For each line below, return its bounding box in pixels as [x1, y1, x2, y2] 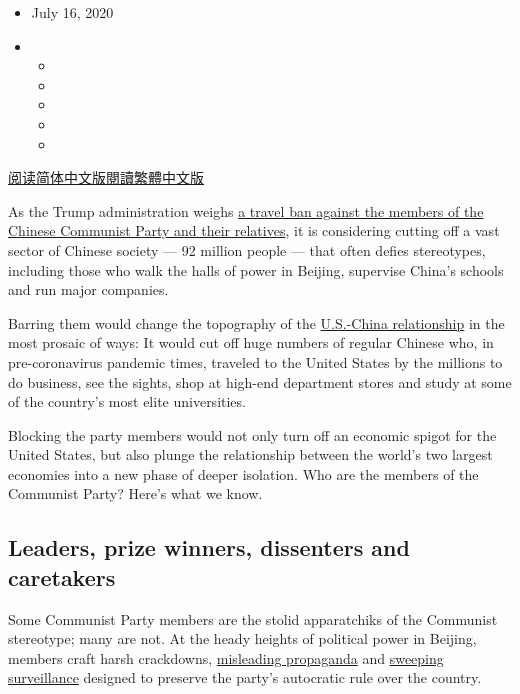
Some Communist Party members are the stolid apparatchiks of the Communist [8, 608, 498, 629]
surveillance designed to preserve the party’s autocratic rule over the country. [8, 667, 482, 688]
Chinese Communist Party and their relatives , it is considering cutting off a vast [8, 220, 500, 241]
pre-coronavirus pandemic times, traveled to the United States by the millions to [8, 351, 503, 372]
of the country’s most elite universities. [8, 391, 246, 412]
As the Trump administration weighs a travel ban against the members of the [8, 200, 484, 221]
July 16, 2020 [31, 2, 114, 22]
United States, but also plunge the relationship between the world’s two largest [8, 444, 493, 465]
